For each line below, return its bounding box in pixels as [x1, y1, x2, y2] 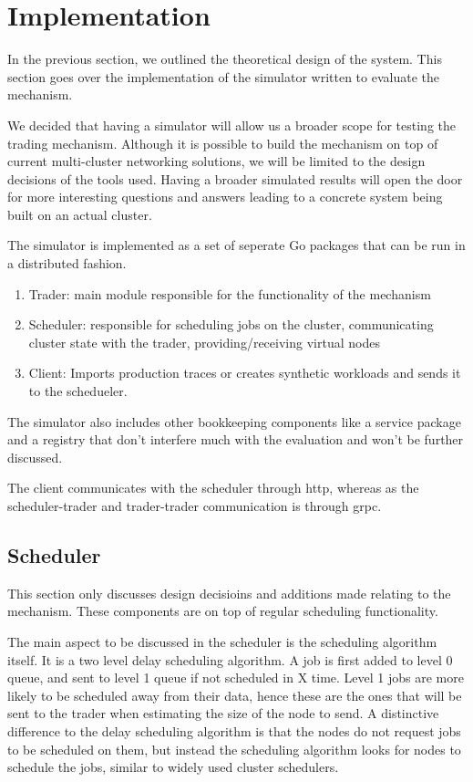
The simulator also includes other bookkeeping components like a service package [7, 412, 461, 431]
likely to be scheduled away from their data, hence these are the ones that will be [7, 685, 462, 704]
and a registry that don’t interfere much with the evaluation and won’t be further [7, 430, 464, 449]
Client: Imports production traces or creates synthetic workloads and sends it [28, 363, 461, 382]
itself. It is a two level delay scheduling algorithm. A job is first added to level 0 [7, 650, 453, 669]
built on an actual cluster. [7, 204, 152, 224]
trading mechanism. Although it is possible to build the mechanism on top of [7, 133, 438, 152]
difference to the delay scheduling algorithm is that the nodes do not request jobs [7, 721, 461, 740]
